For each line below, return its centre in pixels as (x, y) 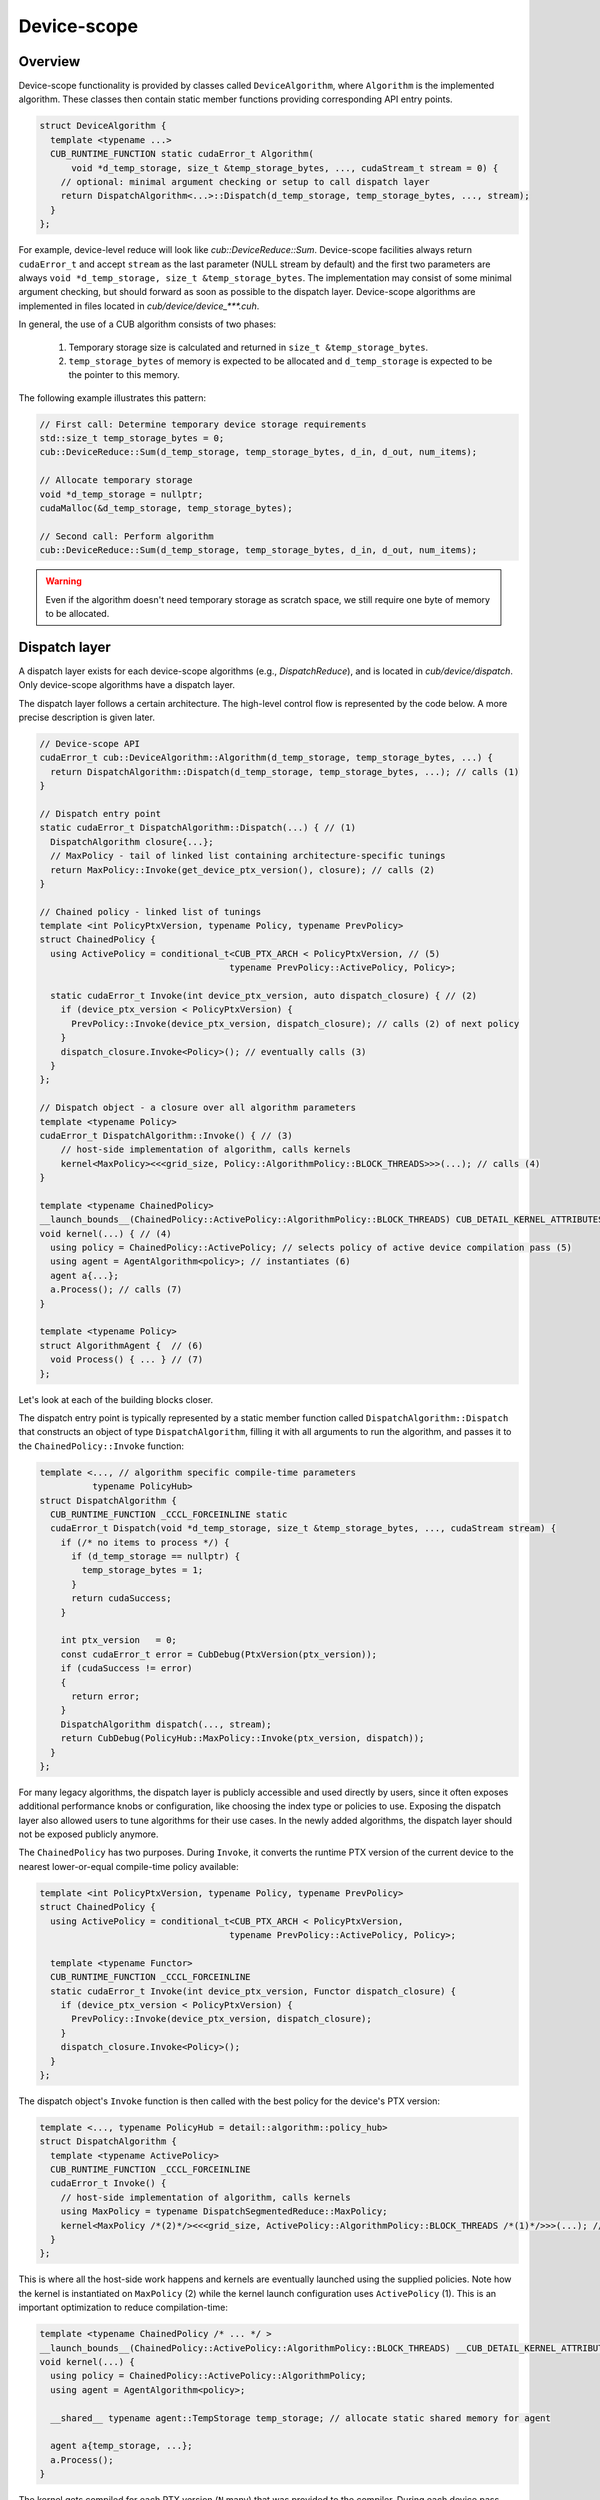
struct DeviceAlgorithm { (103, 126)
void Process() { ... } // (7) (127, 1359)
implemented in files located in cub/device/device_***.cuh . (139, 306)
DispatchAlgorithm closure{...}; (132, 841)
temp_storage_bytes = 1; (142, 1570)
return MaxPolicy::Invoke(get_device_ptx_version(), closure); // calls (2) (242, 869)
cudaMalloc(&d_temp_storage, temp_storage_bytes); (166, 508)
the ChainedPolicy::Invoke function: (101, 1446)
